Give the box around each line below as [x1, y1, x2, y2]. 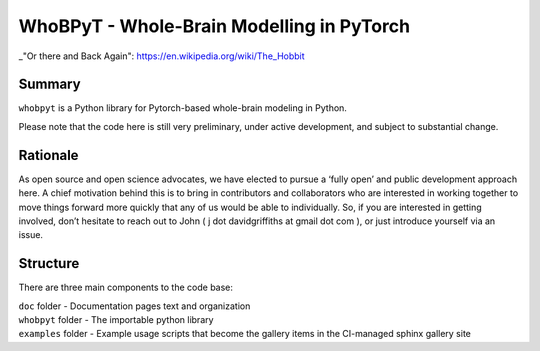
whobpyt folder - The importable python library [18, 314, 214, 325]
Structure [18, 255, 80, 272]
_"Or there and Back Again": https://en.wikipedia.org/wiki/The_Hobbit [18, 50, 305, 62]
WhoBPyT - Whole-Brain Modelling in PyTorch [18, 15, 410, 37]
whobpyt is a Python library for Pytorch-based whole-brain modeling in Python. [18, 102, 347, 114]
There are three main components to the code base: [18, 281, 234, 294]
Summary [18, 76, 81, 93]
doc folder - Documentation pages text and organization [18, 300, 251, 312]
